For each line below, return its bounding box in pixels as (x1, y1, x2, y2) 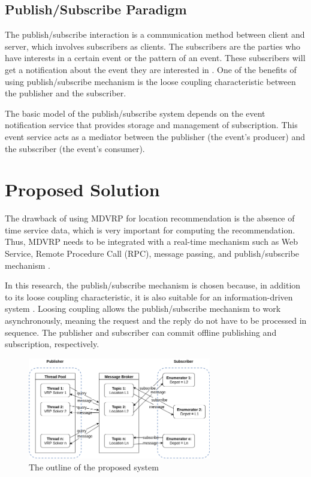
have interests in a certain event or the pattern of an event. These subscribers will (5, 51, 306, 64)
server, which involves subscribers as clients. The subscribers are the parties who (5, 40, 301, 52)
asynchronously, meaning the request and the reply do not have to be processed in (5, 314, 307, 327)
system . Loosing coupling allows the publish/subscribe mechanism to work (5, 302, 281, 315)
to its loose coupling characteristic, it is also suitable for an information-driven (5, 290, 293, 303)
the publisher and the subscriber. (5, 87, 126, 99)
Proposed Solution (5, 177, 160, 202)
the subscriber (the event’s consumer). (5, 142, 145, 154)
